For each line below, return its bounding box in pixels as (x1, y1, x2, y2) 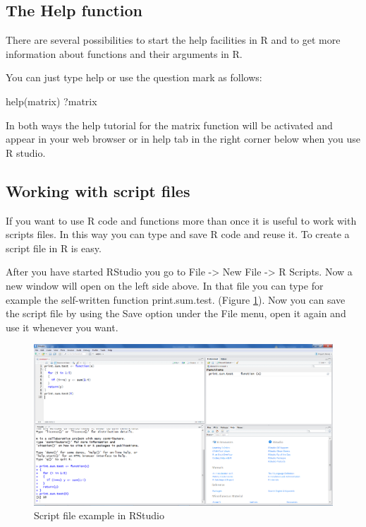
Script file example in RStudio (34, 508, 164, 523)
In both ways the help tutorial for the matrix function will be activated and (6, 117, 333, 132)
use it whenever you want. (6, 319, 118, 334)
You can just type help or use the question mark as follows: (6, 70, 262, 85)
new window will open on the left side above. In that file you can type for (6, 278, 324, 292)
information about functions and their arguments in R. (6, 46, 243, 61)
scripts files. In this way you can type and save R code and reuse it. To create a (6, 227, 350, 242)
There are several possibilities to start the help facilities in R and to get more (6, 32, 341, 47)
